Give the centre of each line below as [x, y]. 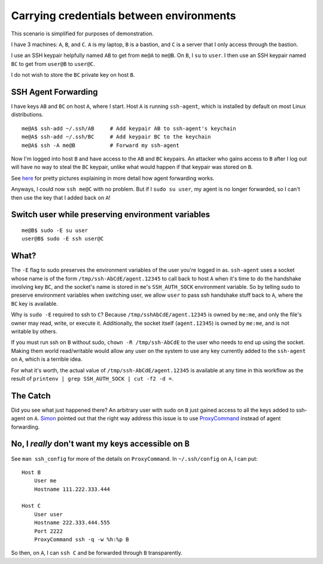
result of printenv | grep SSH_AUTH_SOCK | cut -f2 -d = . [92, 378]
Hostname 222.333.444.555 [72, 523]
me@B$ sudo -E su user [55, 230]
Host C [31, 506]
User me [45, 481]
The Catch [31, 396]
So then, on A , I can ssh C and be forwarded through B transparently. [97, 553]
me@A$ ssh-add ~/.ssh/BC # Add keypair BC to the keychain [116, 137]
